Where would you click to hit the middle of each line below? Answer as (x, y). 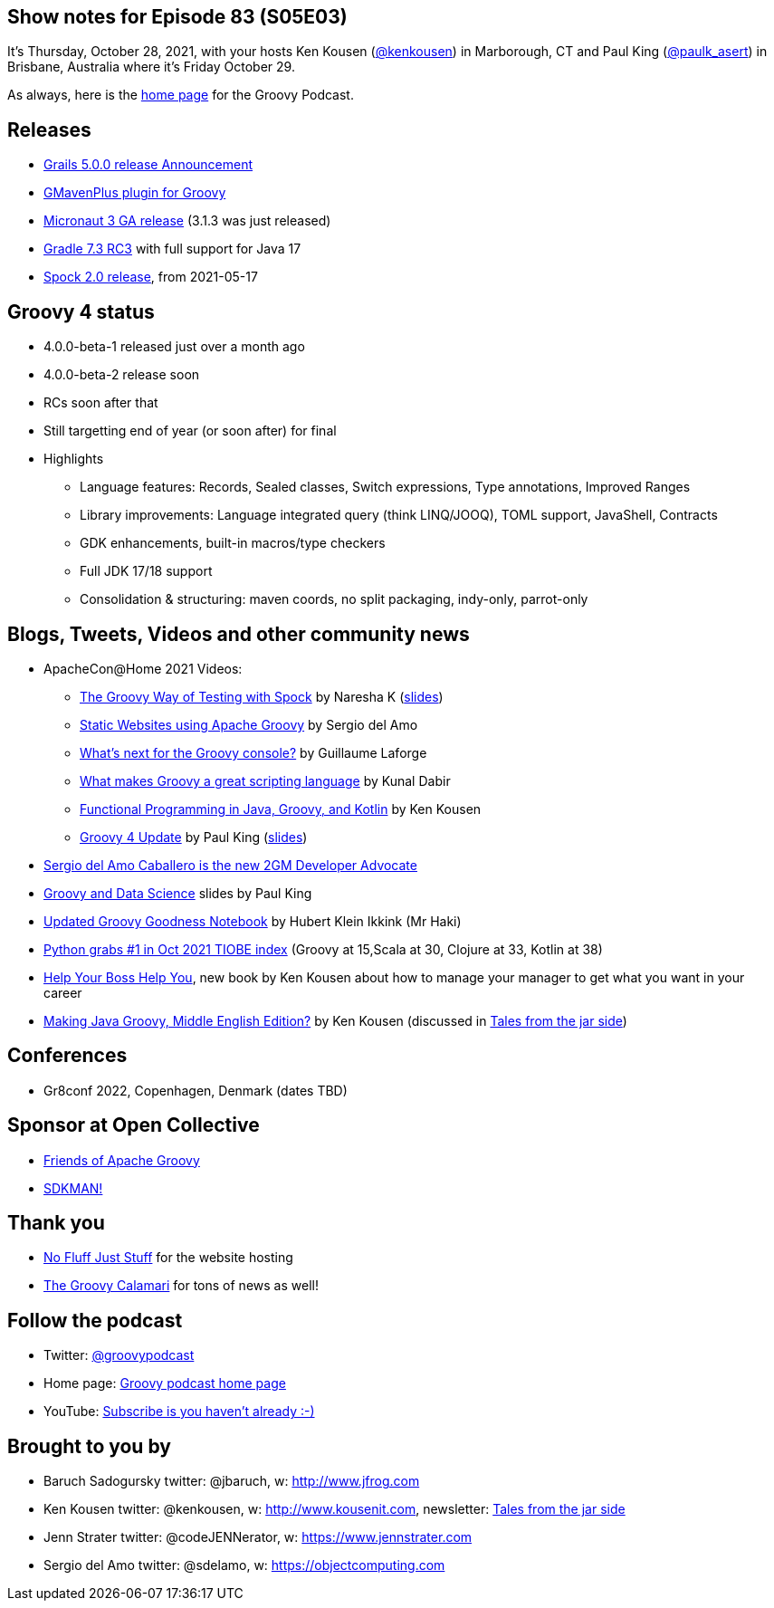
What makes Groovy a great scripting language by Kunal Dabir (265, 780)
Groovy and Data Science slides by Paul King (178, 893)
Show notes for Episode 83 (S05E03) (177, 17)
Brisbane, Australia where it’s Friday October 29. (151, 67)
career (63, 992)
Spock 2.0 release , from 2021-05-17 (151, 277)
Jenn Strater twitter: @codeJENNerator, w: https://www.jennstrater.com (258, 1537)
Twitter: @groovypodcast (119, 1355)
